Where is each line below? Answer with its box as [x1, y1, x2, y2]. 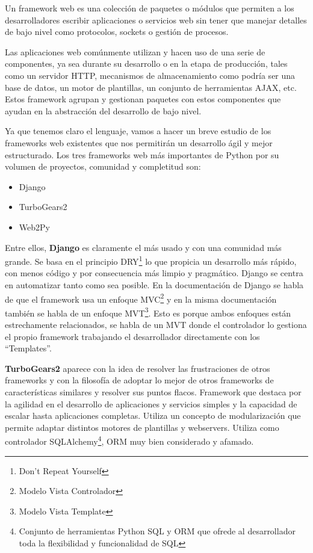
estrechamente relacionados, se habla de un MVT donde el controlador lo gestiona [5, 318, 307, 331]
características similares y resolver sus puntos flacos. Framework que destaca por [5, 386, 302, 398]
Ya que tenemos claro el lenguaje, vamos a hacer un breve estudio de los [5, 125, 271, 137]
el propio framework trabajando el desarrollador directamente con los [5, 330, 260, 342]
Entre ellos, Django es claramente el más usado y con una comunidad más [5, 241, 282, 253]
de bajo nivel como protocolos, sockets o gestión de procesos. [5, 25, 229, 38]
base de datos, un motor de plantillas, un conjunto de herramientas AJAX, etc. [5, 81, 297, 93]
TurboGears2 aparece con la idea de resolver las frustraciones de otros [5, 362, 270, 374]
